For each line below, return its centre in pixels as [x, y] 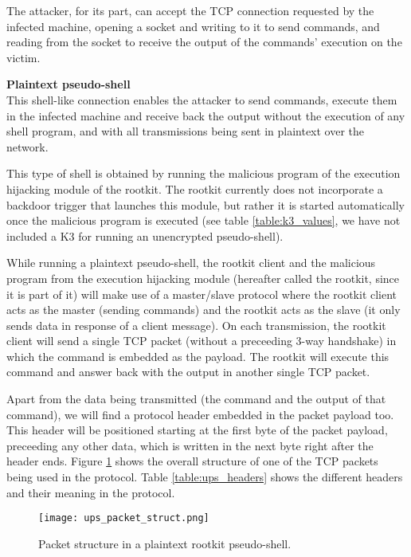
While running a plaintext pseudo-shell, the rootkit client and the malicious [191, 263]
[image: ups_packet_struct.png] [124, 518]
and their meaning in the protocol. [91, 492]
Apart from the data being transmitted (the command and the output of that [196, 399]
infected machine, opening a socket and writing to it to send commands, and [193, 26]
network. [27, 146]
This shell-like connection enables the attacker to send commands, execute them [202, 99]
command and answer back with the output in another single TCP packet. [188, 372]
